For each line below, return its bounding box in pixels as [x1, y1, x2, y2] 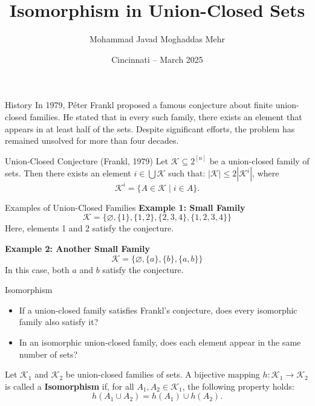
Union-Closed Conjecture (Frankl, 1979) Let [5, 154, 169, 167]
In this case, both [5, 263, 70, 275]
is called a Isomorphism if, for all [5, 379, 134, 392]
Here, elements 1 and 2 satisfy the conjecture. [5, 222, 174, 234]
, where [252, 167, 279, 179]
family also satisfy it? [19, 315, 99, 328]
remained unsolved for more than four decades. [5, 134, 179, 147]
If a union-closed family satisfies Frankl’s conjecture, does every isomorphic [19, 303, 297, 316]
